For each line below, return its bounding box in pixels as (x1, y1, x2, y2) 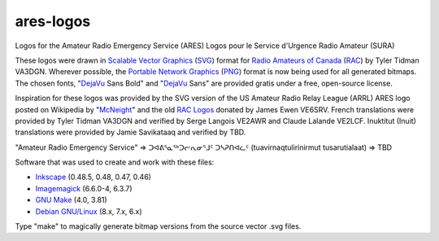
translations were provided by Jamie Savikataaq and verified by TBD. (15, 127, 246, 138)
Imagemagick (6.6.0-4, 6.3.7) (35, 183, 133, 193)
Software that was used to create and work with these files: (15, 157, 215, 167)
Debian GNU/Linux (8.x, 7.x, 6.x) (35, 206, 142, 216)
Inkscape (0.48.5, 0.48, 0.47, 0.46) (35, 172, 152, 182)
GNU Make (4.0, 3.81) (35, 195, 107, 205)
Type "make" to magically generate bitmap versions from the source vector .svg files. (15, 221, 302, 231)
